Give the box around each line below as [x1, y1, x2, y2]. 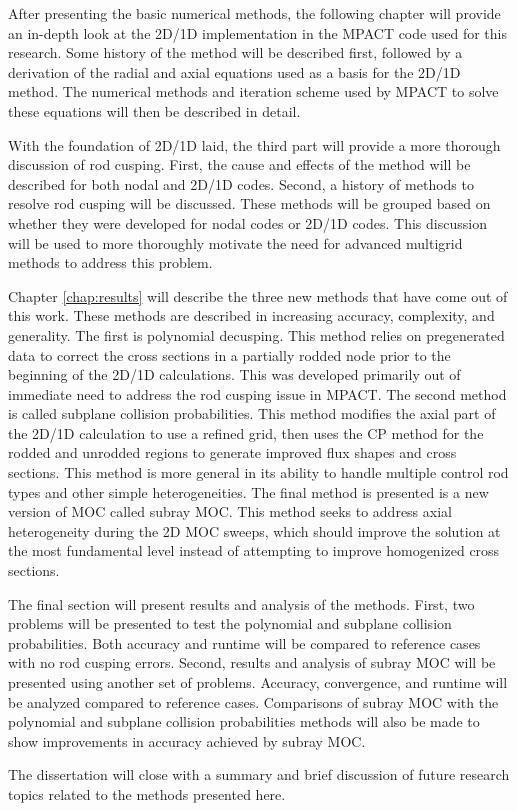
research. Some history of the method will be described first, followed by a [8, 42, 463, 63]
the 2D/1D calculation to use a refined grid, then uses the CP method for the [8, 422, 484, 443]
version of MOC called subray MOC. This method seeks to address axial [8, 501, 452, 522]
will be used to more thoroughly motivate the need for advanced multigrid [8, 232, 463, 253]
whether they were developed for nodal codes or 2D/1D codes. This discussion [8, 212, 487, 233]
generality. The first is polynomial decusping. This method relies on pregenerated [8, 324, 505, 345]
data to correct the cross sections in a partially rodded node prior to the [8, 344, 451, 365]
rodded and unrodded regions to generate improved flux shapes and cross [8, 442, 457, 463]
